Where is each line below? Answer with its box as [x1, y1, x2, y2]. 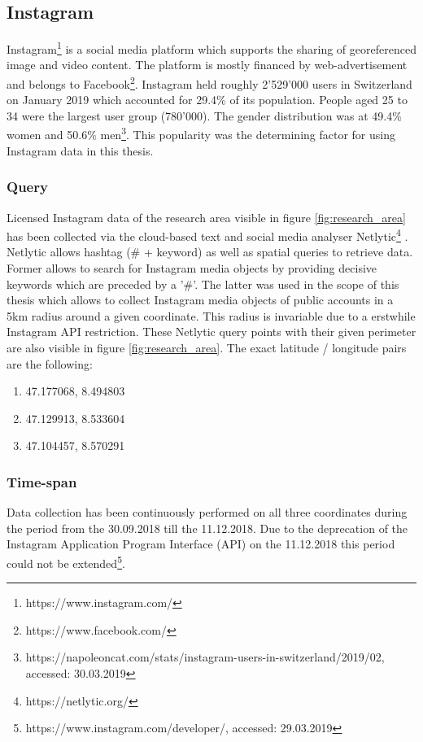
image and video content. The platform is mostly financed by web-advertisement [7, 56, 408, 73]
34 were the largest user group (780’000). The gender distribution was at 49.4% [7, 107, 402, 124]
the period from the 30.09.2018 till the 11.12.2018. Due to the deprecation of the [7, 519, 408, 536]
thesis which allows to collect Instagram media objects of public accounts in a [7, 291, 394, 308]
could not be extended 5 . [7, 552, 125, 571]
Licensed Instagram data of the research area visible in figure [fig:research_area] [7, 208, 406, 225]
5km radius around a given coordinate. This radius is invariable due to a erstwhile [7, 307, 416, 324]
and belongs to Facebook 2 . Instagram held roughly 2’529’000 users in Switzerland [7, 73, 412, 92]
